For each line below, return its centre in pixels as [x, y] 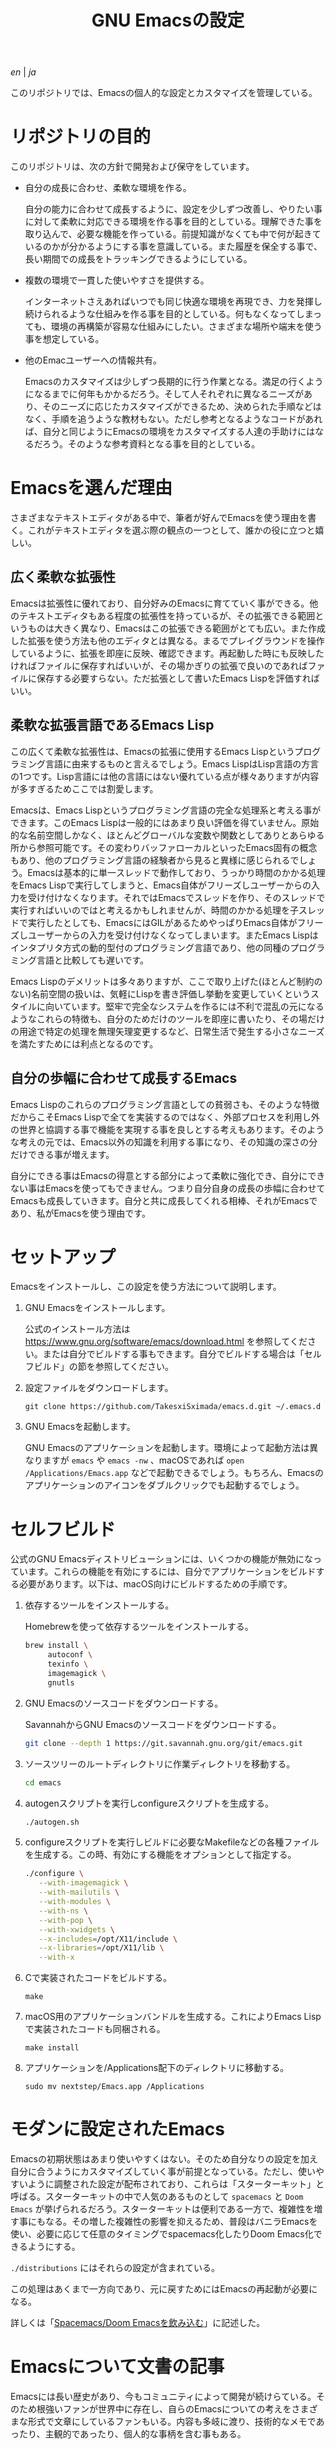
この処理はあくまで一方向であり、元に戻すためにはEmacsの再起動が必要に [164, 2289]
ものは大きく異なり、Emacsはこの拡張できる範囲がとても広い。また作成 [176, 628]
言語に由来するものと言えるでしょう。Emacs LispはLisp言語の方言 [182, 763]
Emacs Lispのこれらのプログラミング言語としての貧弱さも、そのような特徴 [165, 1104]
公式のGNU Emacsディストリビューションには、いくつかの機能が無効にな [162, 1559]
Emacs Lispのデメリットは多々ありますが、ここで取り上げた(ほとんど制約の [166, 981]
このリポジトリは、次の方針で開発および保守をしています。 [132, 167]
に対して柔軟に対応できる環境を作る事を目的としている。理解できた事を [173, 222]
